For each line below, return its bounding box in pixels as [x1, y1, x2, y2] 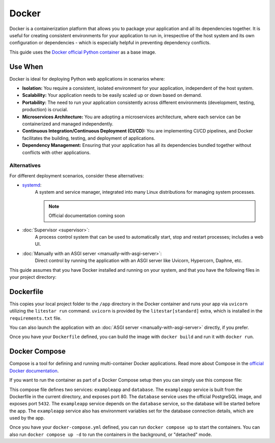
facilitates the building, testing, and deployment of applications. [22, 135, 155, 141]
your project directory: [9, 274, 57, 280]
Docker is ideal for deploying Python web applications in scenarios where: [9, 75, 165, 82]
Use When [9, 62, 43, 71]
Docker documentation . [9, 368, 59, 374]
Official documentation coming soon [48, 213, 125, 219]
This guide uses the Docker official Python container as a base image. [9, 49, 156, 55]
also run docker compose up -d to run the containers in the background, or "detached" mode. [9, 431, 212, 437]
